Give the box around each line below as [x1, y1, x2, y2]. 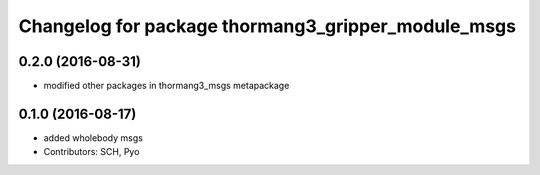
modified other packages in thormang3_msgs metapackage [43, 80, 290, 92]
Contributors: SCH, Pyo [43, 146, 140, 158]
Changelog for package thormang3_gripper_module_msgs [18, 15, 517, 37]
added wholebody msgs [43, 131, 144, 144]
